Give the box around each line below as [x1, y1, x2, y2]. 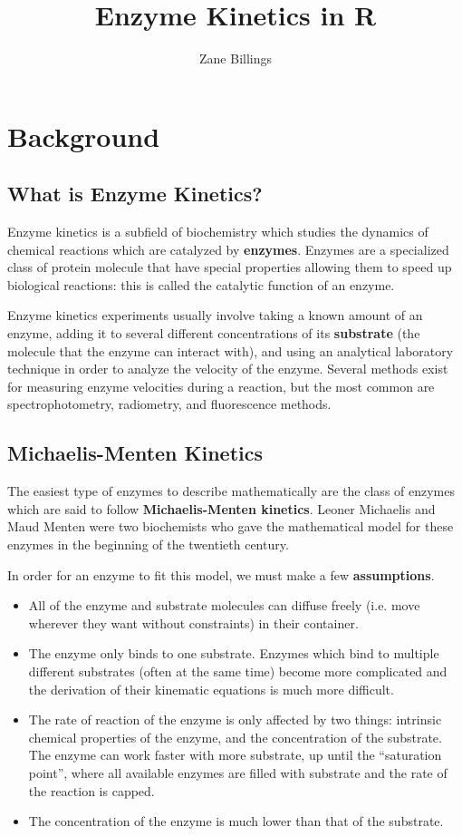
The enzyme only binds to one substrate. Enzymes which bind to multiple [28, 644, 439, 663]
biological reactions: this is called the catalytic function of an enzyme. [7, 275, 395, 294]
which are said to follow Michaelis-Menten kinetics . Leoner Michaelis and [7, 499, 436, 518]
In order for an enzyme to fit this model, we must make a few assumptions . [7, 565, 435, 584]
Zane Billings [199, 49, 272, 68]
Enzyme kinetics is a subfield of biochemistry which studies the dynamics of [7, 222, 428, 241]
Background [7, 117, 160, 154]
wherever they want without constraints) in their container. [28, 613, 359, 632]
